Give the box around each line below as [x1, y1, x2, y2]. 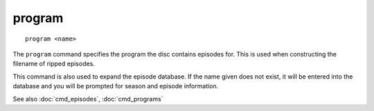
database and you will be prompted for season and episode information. [12, 82, 219, 90]
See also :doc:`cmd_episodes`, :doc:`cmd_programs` [12, 94, 163, 103]
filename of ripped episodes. [12, 59, 95, 68]
